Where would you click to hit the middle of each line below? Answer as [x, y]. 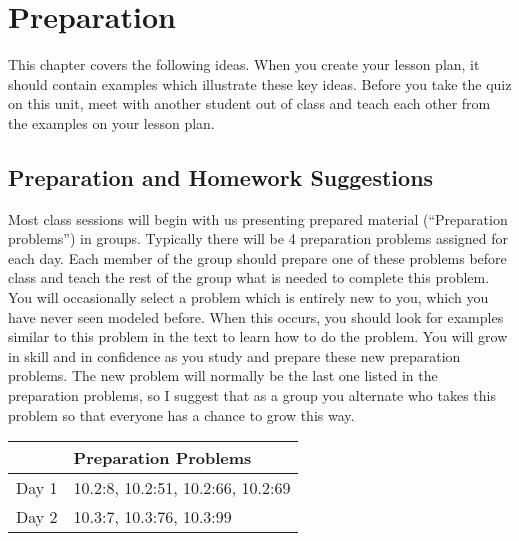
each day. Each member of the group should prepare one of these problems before [257, 257]
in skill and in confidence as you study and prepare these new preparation [234, 355]
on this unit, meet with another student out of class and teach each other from [249, 103]
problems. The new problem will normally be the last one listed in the [223, 375]
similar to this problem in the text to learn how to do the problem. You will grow [258, 336]
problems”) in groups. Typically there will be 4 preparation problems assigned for [258, 238]
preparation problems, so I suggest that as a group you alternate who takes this [252, 395]
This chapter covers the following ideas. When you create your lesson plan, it [244, 64]
